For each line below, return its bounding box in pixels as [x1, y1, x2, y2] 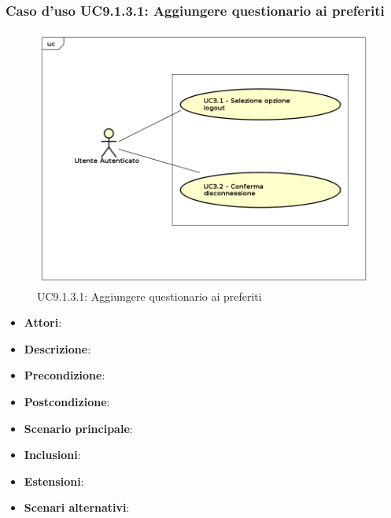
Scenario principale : [24, 420, 133, 436]
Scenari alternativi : [24, 499, 130, 516]
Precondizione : [24, 367, 105, 383]
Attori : [24, 314, 62, 331]
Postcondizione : [24, 394, 110, 410]
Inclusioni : [24, 446, 81, 463]
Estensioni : [24, 472, 84, 489]
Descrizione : [24, 340, 91, 357]
